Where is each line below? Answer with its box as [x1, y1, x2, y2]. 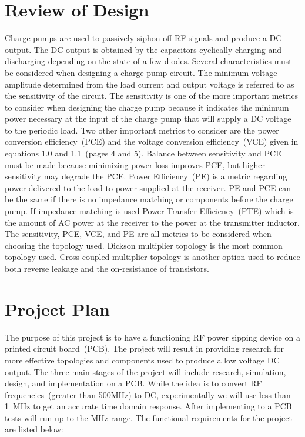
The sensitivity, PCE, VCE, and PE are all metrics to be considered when [5, 228, 272, 240]
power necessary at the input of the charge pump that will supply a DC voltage [5, 112, 291, 125]
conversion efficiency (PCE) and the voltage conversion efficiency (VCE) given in [5, 135, 299, 148]
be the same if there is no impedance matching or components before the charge [5, 193, 293, 205]
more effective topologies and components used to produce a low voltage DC [5, 353, 280, 366]
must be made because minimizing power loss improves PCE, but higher [5, 158, 266, 171]
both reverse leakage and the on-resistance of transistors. [5, 262, 209, 274]
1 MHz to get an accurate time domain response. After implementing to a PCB [5, 400, 292, 412]
